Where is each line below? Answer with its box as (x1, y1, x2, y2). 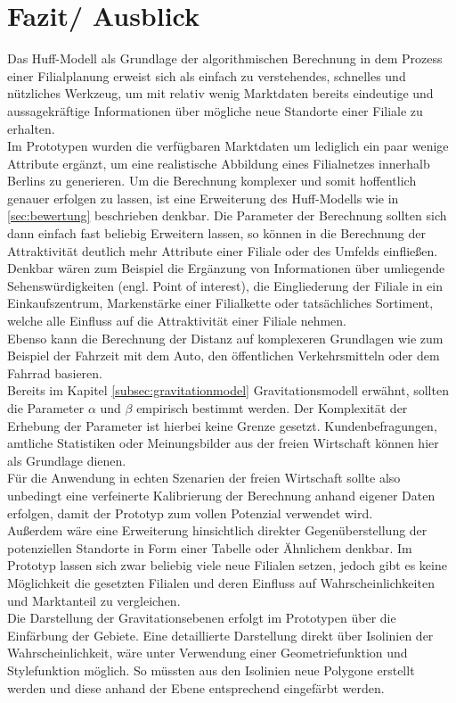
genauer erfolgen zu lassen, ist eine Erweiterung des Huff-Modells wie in (7, 188, 399, 207)
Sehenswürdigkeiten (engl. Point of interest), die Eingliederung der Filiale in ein (7, 276, 444, 294)
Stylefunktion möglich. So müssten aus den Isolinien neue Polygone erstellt (7, 660, 415, 679)
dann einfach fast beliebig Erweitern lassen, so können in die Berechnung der (7, 224, 426, 243)
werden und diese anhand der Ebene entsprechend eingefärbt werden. (7, 678, 385, 697)
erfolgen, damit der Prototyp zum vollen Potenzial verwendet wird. (7, 503, 373, 522)
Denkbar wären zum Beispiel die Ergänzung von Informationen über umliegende (7, 259, 445, 277)
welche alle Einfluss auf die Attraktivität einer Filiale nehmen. (7, 311, 346, 330)
